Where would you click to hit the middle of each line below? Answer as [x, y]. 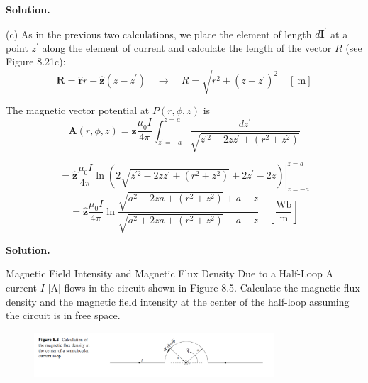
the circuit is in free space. [63, 315]
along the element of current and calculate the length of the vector [187, 47]
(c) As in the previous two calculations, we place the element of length [159, 34]
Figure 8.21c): [36, 61]
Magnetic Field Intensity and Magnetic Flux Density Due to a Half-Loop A [169, 273]
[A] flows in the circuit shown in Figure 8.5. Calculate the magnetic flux [204, 287]
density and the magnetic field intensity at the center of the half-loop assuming [178, 301]
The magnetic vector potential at [78, 110]
